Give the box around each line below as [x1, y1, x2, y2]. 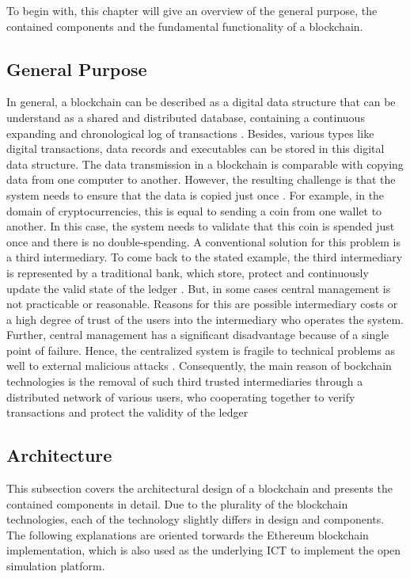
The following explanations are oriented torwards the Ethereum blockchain [6, 526, 369, 543]
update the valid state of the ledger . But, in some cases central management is [6, 280, 391, 296]
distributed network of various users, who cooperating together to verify [6, 388, 355, 405]
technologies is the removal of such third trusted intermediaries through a [6, 373, 363, 390]
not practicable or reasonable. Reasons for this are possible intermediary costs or [6, 295, 398, 312]
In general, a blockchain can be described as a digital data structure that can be [6, 93, 396, 110]
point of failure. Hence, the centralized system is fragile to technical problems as [6, 341, 395, 358]
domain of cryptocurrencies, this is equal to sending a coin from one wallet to [6, 202, 382, 219]
